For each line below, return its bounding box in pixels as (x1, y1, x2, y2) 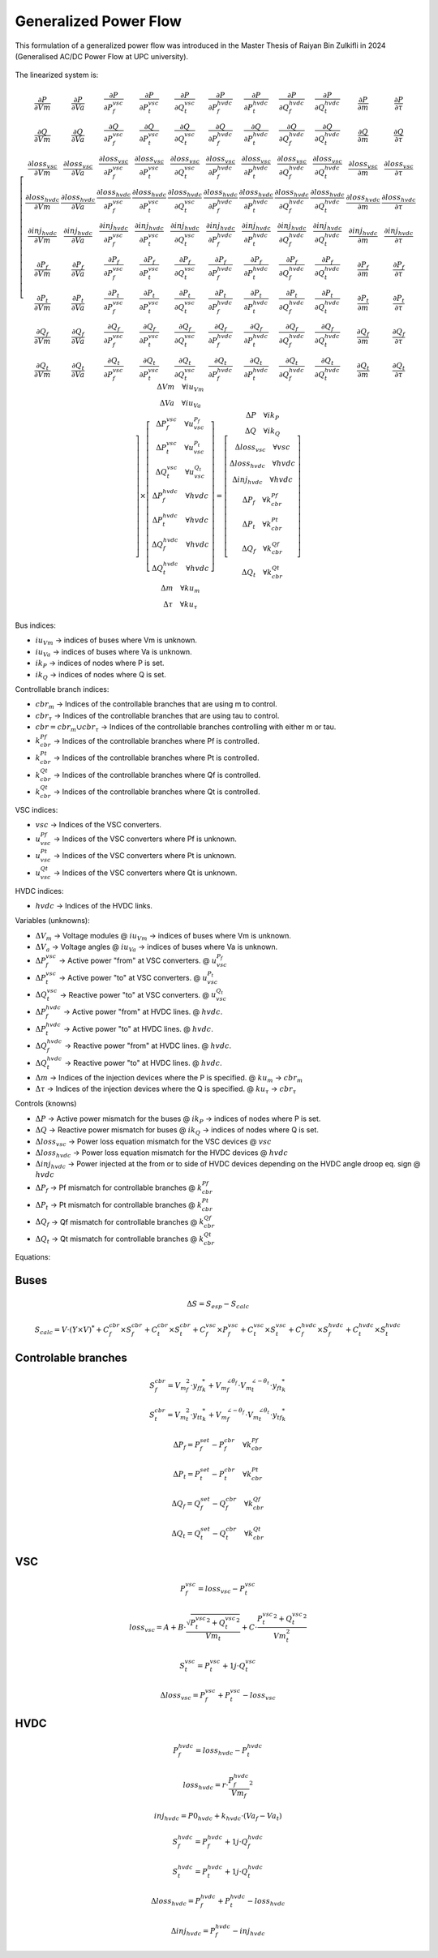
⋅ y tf (269, 1411, 283, 1421)
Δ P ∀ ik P (246, 410, 280, 422)
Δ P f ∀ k (242, 496, 272, 506)
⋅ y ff (190, 1380, 203, 1392)
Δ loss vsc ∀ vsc (234, 443, 291, 453)
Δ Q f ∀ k (242, 543, 273, 555)
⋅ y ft (269, 1380, 282, 1392)
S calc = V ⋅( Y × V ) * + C (34, 1324, 109, 1337)
